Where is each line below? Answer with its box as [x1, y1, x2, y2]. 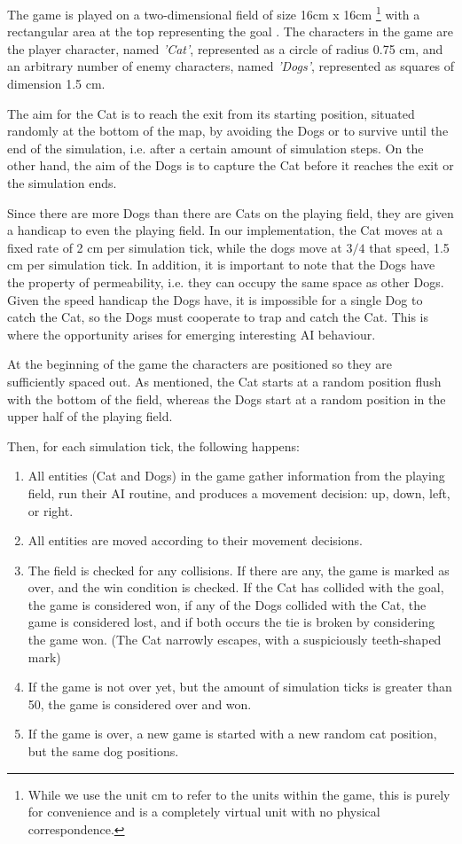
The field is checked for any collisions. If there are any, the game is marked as [27, 560, 450, 579]
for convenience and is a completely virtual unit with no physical [27, 802, 380, 821]
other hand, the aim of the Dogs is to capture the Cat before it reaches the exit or [7, 156, 454, 175]
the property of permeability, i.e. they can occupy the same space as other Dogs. [7, 272, 444, 291]
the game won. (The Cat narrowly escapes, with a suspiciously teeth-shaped [27, 630, 442, 649]
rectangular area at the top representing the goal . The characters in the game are [7, 22, 453, 41]
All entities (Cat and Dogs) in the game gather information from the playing [27, 466, 445, 485]
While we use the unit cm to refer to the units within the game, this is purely [27, 785, 450, 803]
